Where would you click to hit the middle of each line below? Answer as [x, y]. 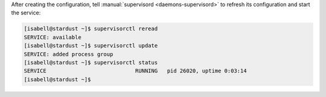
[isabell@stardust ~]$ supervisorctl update [91, 46]
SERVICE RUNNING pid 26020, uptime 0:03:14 [135, 71]
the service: [26, 13]
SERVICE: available [53, 37]
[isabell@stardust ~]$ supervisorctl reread [91, 29]
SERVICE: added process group [69, 54]
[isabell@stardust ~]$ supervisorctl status [91, 62]
